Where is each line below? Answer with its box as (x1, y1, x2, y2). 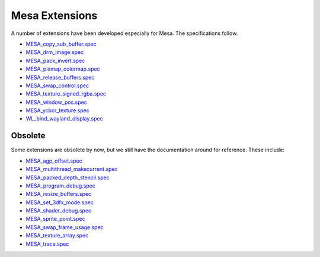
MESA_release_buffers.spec (25, 74, 95, 81)
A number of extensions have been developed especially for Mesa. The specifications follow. (11, 30, 238, 37)
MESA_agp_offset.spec (25, 157, 82, 164)
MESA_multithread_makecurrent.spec (25, 166, 118, 173)
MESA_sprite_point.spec (25, 215, 85, 223)
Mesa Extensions (11, 9, 98, 22)
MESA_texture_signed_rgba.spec (25, 90, 107, 97)
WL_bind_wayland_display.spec (25, 115, 103, 122)
